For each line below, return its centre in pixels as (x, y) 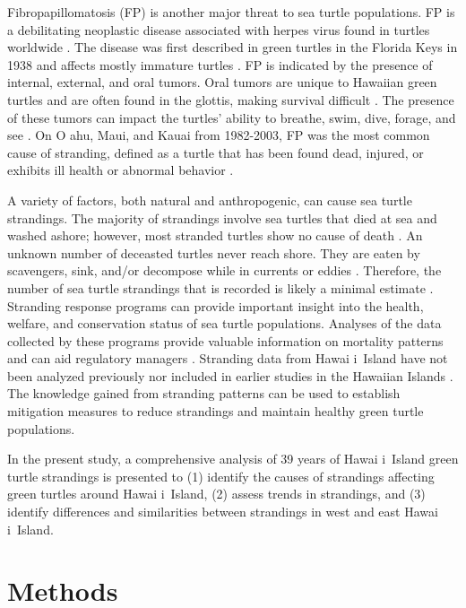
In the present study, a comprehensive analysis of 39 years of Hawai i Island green (233, 459)
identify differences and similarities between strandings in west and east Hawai (223, 512)
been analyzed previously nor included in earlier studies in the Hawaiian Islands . (230, 375)
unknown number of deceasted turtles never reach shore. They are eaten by (214, 252)
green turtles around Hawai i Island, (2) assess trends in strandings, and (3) (216, 494)
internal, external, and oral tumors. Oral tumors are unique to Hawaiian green (222, 82)
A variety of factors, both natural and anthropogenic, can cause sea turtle (210, 200)
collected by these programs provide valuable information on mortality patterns (225, 340)
